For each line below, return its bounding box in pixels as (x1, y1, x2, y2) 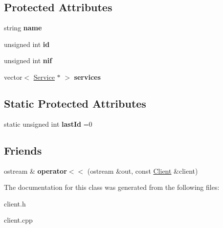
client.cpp (4, 215, 33, 225)
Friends (4, 142, 42, 158)
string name (4, 23, 42, 33)
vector (4, 71, 22, 82)
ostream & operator (4, 165, 67, 176)
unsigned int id (4, 39, 50, 49)
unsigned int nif (4, 55, 52, 66)
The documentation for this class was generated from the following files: (4, 182, 220, 192)
